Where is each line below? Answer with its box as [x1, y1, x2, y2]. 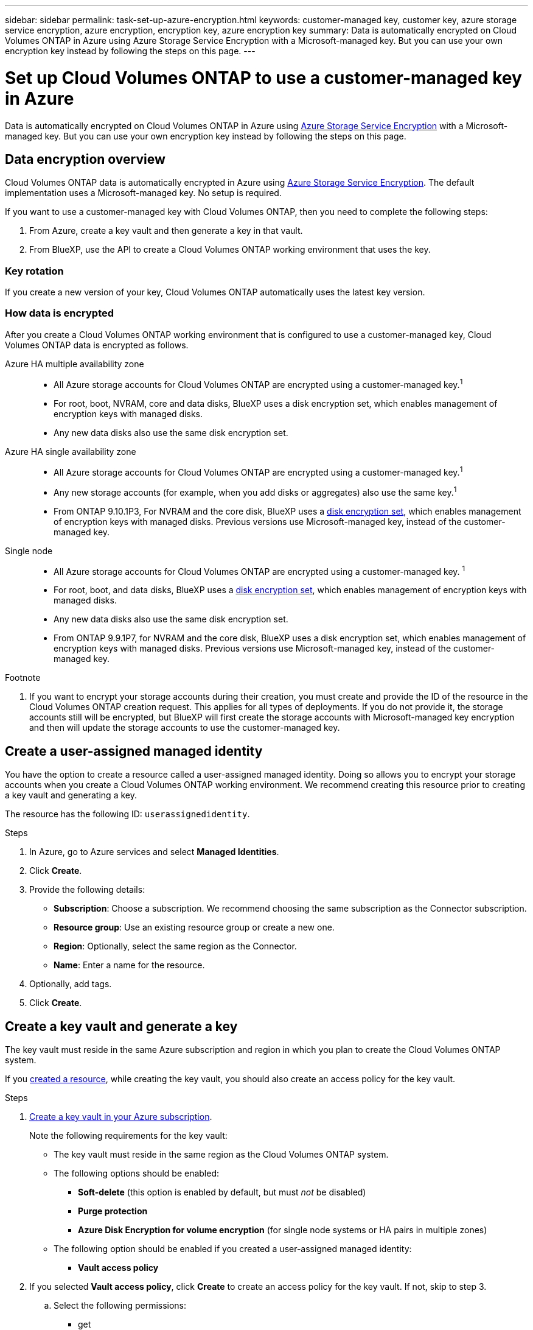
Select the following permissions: [54, 1300, 187, 1311]
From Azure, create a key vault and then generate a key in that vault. [29, 225, 303, 236]
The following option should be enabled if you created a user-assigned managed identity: [54, 1244, 412, 1254]
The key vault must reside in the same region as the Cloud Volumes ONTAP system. [54, 1149, 389, 1160]
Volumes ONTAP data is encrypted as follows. [5, 339, 189, 350]
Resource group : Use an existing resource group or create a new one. [54, 922, 335, 933]
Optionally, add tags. [29, 979, 112, 990]
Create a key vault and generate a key [5, 1018, 238, 1034]
